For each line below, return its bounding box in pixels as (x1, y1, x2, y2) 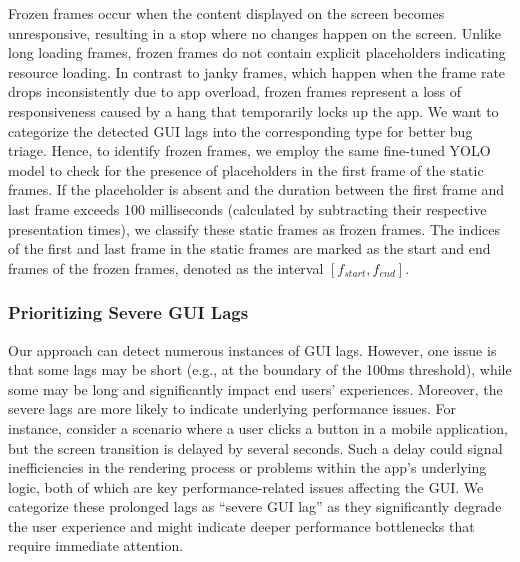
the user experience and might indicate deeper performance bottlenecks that (8, 515, 475, 536)
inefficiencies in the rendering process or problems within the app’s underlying (8, 457, 487, 478)
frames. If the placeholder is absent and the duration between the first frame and (8, 179, 504, 200)
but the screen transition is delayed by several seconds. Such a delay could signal (8, 437, 503, 458)
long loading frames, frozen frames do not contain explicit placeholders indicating (8, 42, 506, 63)
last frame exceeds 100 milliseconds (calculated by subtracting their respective (8, 198, 487, 219)
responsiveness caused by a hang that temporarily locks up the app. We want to (8, 100, 499, 121)
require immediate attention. (8, 535, 184, 556)
